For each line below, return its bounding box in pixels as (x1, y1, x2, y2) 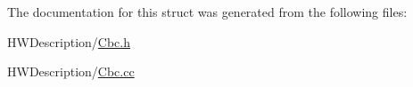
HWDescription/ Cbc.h (7, 32, 131, 51)
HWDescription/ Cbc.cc (7, 62, 135, 81)
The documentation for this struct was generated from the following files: (7, 3, 408, 20)
